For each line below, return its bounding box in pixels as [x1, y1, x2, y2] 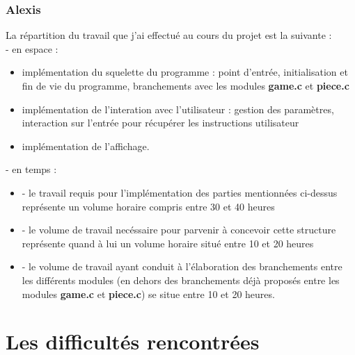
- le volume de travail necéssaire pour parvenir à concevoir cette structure [22, 222, 336, 237]
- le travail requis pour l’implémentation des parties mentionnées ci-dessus [22, 185, 338, 199]
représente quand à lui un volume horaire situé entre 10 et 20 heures [22, 236, 314, 250]
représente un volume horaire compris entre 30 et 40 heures [22, 199, 275, 213]
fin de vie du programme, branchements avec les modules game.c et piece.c [22, 79, 349, 92]
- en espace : [6, 41, 58, 56]
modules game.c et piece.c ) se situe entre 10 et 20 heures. [22, 286, 275, 301]
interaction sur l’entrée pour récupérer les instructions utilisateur [22, 115, 299, 130]
